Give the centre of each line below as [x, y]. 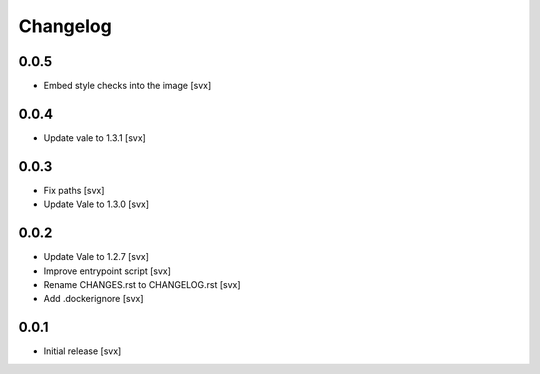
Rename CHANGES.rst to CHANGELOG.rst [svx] [142, 284]
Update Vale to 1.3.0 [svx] [96, 204]
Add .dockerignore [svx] [93, 299]
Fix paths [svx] [74, 190]
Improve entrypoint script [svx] [107, 271]
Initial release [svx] [82, 351]
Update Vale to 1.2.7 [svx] [96, 257]
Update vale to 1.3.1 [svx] [95, 137]
